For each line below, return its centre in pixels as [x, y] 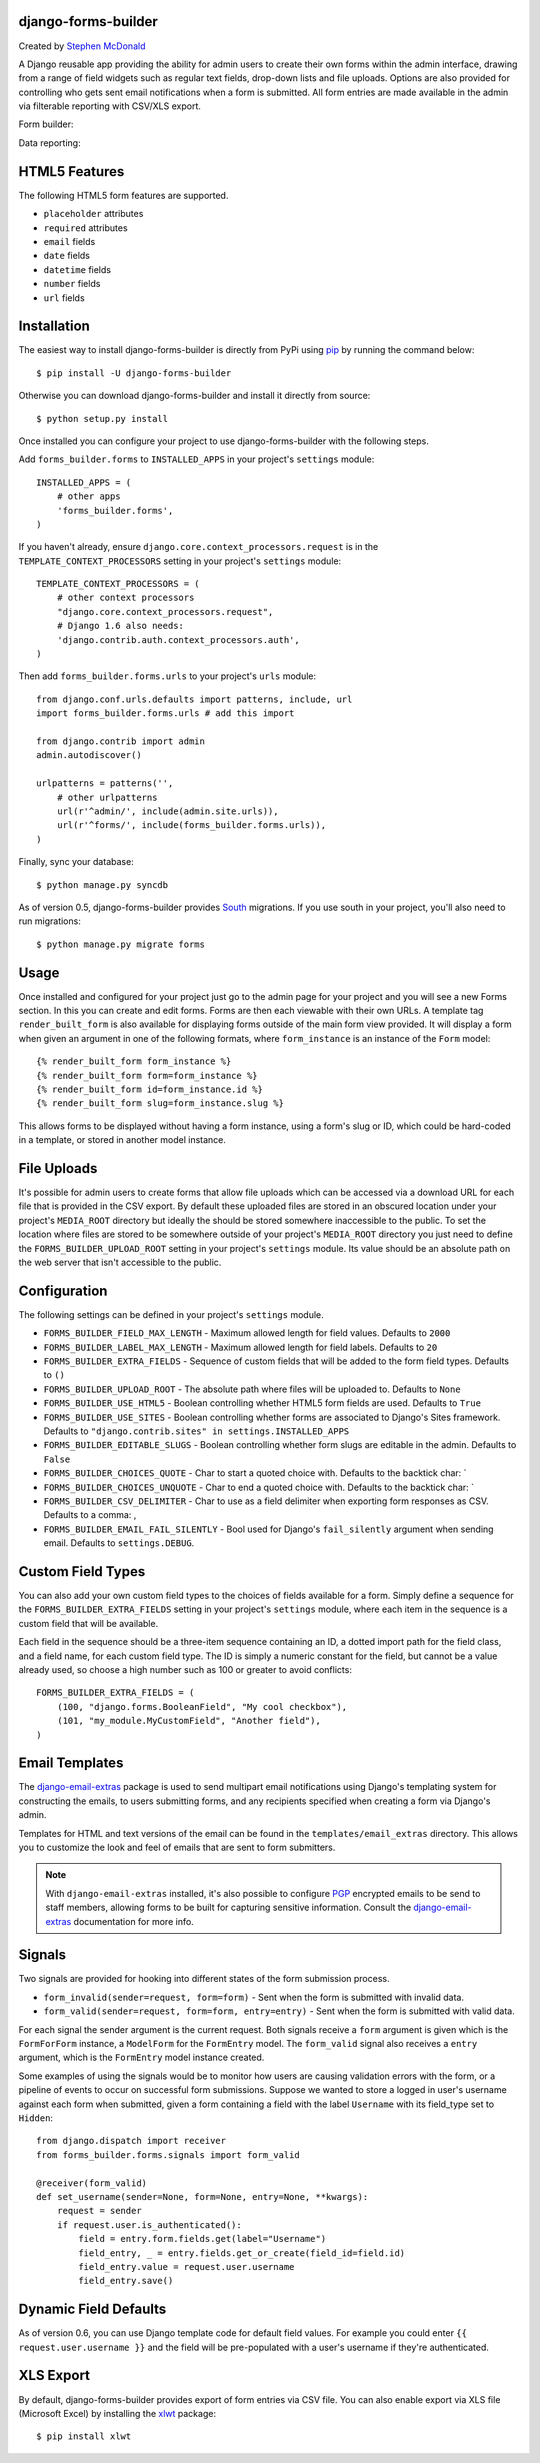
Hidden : [36, 2118]
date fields [66, 256]
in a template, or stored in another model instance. [122, 1140]
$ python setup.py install [102, 418]
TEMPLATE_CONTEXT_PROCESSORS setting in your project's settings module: [180, 561]
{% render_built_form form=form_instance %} [147, 1075]
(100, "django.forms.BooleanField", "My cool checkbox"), [202, 1706]
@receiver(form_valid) [92, 2183]
